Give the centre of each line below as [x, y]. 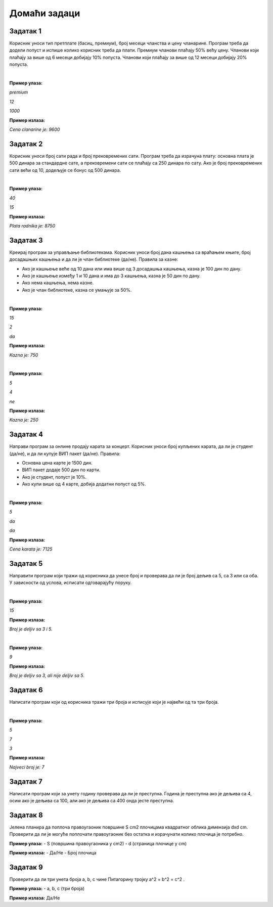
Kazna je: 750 [24, 355]
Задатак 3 [26, 240]
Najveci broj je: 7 [27, 767]
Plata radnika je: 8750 [32, 226]
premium [18, 92]
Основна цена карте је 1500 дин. [57, 463]
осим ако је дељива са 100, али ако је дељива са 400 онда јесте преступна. [92, 801]
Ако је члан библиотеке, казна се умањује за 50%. [77, 290]
